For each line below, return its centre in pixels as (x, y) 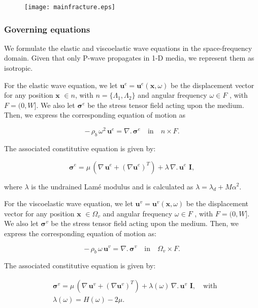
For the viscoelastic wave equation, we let (69, 203)
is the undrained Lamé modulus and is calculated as (112, 186)
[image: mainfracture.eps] (70, 7)
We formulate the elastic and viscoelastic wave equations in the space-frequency (128, 48)
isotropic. (19, 68)
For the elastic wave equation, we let (61, 85)
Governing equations (47, 29)
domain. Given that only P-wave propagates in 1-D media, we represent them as (129, 58)
